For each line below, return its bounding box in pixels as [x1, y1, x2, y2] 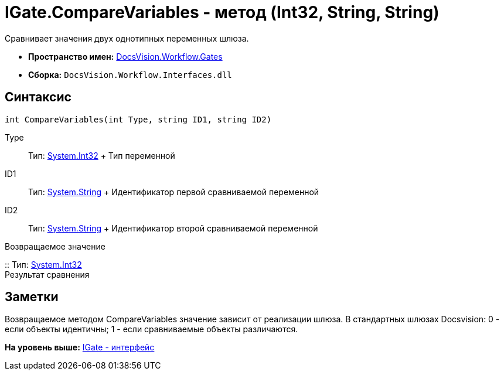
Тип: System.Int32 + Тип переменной [28, 150, 175, 161]
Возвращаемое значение [5, 241, 105, 251]
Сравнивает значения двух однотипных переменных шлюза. [5, 33, 249, 43]
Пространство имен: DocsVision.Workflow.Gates [28, 51, 223, 62]
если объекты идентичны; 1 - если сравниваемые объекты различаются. [5, 324, 298, 335]
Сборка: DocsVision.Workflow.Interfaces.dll [28, 69, 232, 80]
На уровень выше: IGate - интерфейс [5, 342, 155, 353]
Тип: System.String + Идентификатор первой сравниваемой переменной [28, 186, 319, 197]
